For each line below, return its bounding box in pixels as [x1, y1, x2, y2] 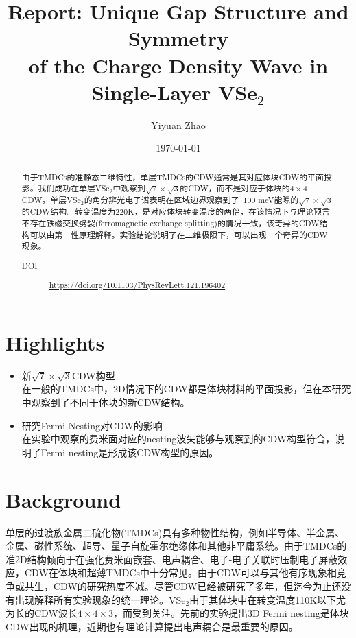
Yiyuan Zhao [151, 117, 206, 132]
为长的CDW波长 [5, 606, 78, 620]
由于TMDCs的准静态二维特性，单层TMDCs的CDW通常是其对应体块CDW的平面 [21, 171, 324, 182]
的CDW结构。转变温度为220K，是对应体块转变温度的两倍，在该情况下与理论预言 [21, 206, 330, 217]
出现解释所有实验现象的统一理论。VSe [14, 592, 186, 606]
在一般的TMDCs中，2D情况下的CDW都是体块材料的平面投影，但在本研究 [21, 381, 351, 396]
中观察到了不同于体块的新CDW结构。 [21, 395, 190, 410]
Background [5, 485, 121, 513]
